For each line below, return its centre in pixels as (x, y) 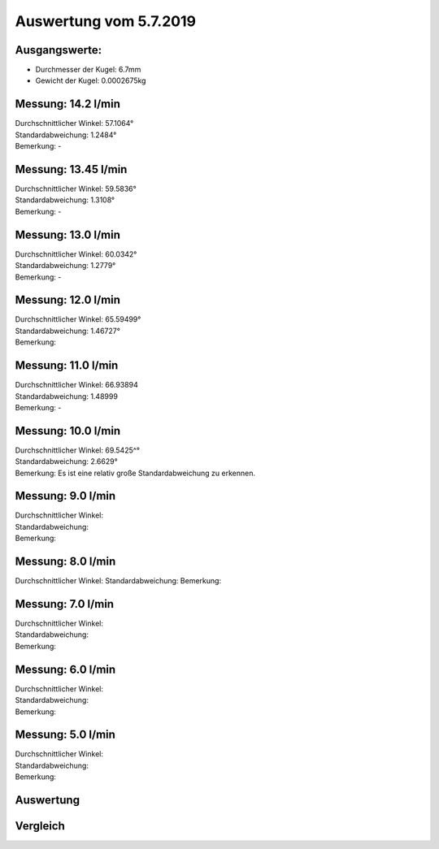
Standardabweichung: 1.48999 (66, 396)
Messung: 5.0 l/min (65, 735)
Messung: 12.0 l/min (68, 300)
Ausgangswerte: (59, 50)
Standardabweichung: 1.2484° (66, 135)
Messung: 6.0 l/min (65, 669)
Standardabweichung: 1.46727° (68, 331)
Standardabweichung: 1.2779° (65, 266)
